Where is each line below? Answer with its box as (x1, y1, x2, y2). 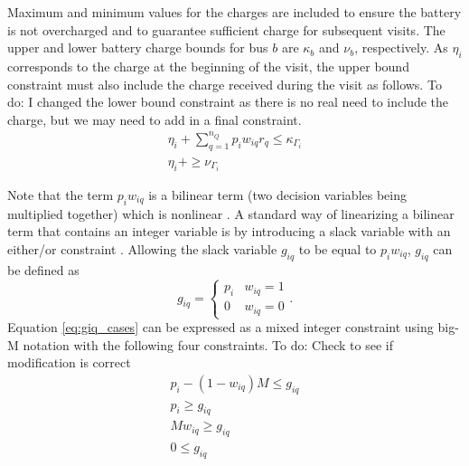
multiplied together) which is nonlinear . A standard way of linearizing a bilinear (7, 204, 455, 223)
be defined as (7, 260, 80, 279)
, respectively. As (354, 38, 448, 57)
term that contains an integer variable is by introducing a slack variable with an (7, 222, 451, 241)
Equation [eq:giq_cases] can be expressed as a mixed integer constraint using (7, 318, 434, 336)
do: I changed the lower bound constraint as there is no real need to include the (7, 92, 449, 111)
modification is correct (7, 353, 131, 372)
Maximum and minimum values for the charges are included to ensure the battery (7, 3, 462, 21)
